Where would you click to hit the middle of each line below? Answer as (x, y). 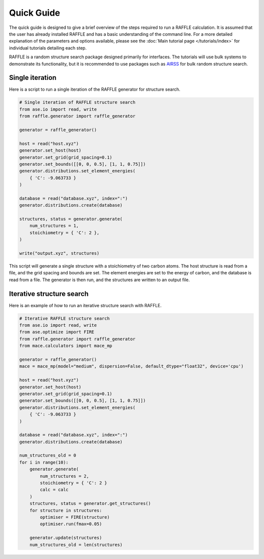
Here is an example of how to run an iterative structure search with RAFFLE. (85, 305)
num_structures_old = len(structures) (76, 545)
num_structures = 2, (65, 476)
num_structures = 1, (54, 226)
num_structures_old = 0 (48, 455)
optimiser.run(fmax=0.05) (71, 524)
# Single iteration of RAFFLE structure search (77, 102)
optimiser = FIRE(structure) (75, 517)
